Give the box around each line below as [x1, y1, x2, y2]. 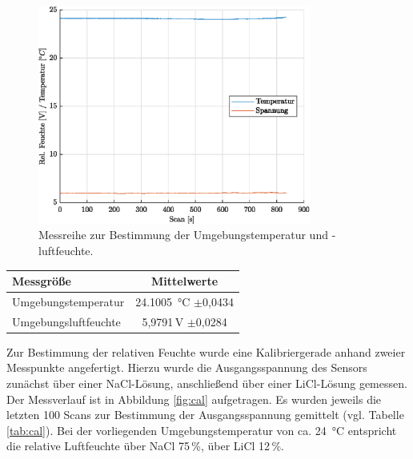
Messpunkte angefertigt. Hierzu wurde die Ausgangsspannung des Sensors [6, 359, 367, 376]
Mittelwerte [151, 273, 219, 289]
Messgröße [12, 273, 71, 289]
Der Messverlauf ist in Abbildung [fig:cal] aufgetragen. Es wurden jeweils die [6, 390, 382, 407]
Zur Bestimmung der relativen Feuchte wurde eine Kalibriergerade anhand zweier [6, 343, 406, 360]
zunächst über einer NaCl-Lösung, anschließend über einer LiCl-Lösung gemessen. [6, 375, 407, 391]
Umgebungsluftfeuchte [12, 313, 121, 329]
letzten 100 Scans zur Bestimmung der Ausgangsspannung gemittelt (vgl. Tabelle [6, 406, 404, 423]
